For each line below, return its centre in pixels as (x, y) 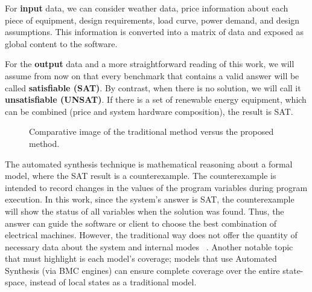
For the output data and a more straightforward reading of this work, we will (150, 64)
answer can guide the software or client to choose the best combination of (141, 223)
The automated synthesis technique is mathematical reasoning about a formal (149, 164)
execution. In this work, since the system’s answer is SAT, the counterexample (150, 199)
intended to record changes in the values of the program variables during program (156, 187)
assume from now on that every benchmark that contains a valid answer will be (152, 75)
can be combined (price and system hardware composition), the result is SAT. (149, 111)
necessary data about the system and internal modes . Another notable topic (149, 246)
